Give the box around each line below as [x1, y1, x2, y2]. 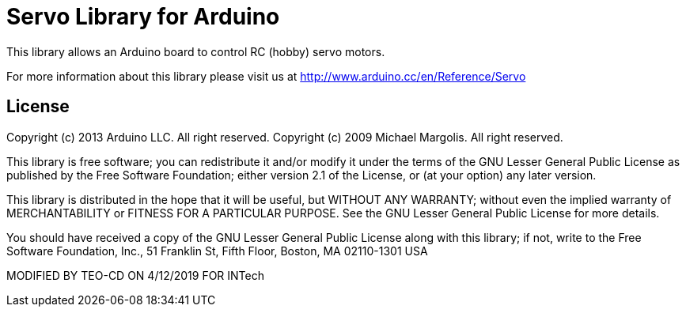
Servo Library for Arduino [6, 3, 280, 30]
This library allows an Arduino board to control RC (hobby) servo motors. [6, 44, 385, 58]
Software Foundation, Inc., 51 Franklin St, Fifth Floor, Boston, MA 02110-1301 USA [6, 243, 428, 258]
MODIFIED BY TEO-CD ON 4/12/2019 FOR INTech [6, 268, 265, 282]
